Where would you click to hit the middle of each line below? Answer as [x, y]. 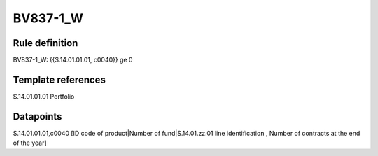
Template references [59, 79]
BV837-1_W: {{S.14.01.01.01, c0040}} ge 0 [73, 60]
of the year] [30, 143]
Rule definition [45, 43]
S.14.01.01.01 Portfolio [44, 96]
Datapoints [37, 116]
